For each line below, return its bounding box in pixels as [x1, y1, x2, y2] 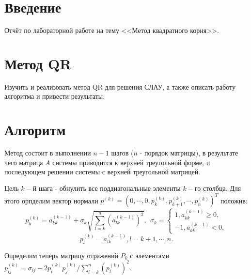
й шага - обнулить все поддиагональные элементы [32, 183, 181, 193]
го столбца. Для [194, 183, 241, 193]
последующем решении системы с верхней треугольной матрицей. [4, 167, 201, 177]
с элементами [130, 250, 170, 260]
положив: [220, 195, 248, 205]
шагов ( [111, 148, 134, 158]
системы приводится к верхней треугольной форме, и [52, 157, 210, 167]
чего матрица [4, 157, 43, 167]
